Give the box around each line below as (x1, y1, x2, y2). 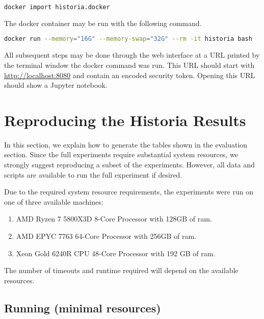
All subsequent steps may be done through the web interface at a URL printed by (4, 50, 260, 60)
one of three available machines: (4, 196, 103, 207)
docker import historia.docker (4, 4, 110, 11)
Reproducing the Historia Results (4, 109, 246, 130)
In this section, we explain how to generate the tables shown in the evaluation (4, 139, 248, 150)
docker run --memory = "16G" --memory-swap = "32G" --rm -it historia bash (4, 35, 252, 43)
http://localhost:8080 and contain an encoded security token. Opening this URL (4, 69, 255, 80)
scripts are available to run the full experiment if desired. (4, 169, 182, 180)
